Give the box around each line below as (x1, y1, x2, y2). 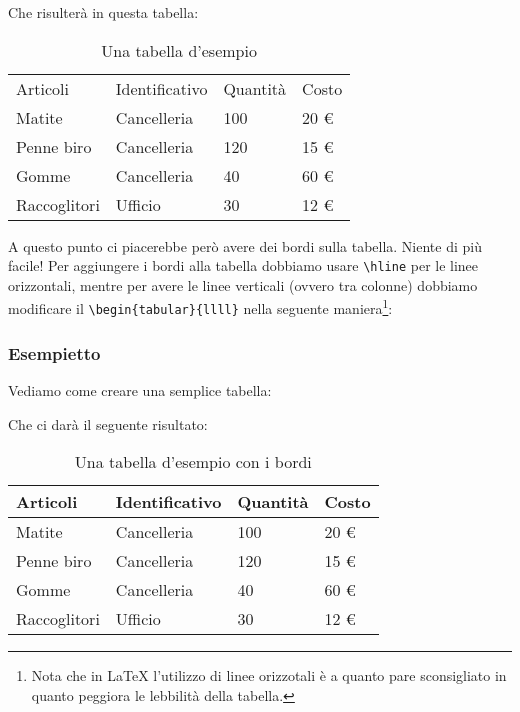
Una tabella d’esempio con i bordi (74, 450, 312, 474)
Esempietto (8, 340, 101, 365)
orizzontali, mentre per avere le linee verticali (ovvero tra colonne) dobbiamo (8, 274, 478, 295)
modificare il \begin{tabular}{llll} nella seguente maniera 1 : (8, 295, 393, 319)
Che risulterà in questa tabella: (8, 2, 199, 22)
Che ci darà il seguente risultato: (8, 413, 208, 434)
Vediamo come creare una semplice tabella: (8, 379, 272, 400)
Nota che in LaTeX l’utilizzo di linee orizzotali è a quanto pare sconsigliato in (31, 665, 507, 686)
